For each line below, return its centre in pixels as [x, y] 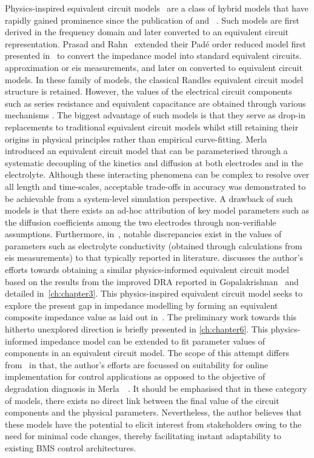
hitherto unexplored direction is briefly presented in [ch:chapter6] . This [137, 329]
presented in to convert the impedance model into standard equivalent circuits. [153, 56]
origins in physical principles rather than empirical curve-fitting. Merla [136, 139]
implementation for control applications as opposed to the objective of [135, 376]
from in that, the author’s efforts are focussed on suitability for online [137, 364]
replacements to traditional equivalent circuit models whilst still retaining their [152, 126]
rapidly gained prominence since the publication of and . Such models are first [152, 20]
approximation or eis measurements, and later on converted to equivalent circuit [154, 67]
